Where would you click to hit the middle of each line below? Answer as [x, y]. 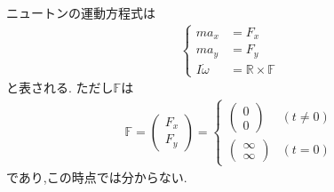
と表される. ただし [60, 88]
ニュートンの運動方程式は [81, 12]
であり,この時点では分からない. [97, 176]
